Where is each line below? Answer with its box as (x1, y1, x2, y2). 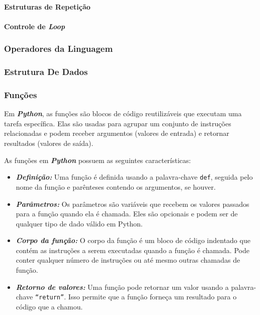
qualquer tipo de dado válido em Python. (16, 218, 143, 228)
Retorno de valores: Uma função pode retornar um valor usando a (16, 281, 229, 292)
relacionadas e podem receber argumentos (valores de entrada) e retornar (4, 128, 229, 138)
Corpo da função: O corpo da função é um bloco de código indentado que (16, 235, 250, 246)
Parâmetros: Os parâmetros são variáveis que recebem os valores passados (16, 198, 249, 209)
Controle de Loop (4, 21, 65, 31)
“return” (35, 294, 64, 301)
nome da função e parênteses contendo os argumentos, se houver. (16, 181, 216, 192)
